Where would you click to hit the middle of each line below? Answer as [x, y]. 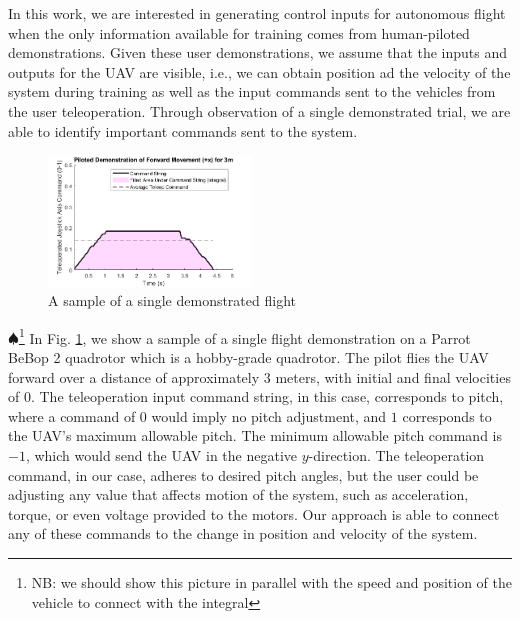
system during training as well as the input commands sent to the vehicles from [252, 91]
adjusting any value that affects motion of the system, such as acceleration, [238, 494]
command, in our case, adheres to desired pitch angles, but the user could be [243, 474]
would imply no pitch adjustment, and [269, 415]
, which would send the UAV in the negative [161, 455]
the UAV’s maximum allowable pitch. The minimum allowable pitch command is [255, 435]
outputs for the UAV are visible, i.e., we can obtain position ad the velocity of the [259, 71]
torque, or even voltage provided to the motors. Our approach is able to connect [254, 513]
